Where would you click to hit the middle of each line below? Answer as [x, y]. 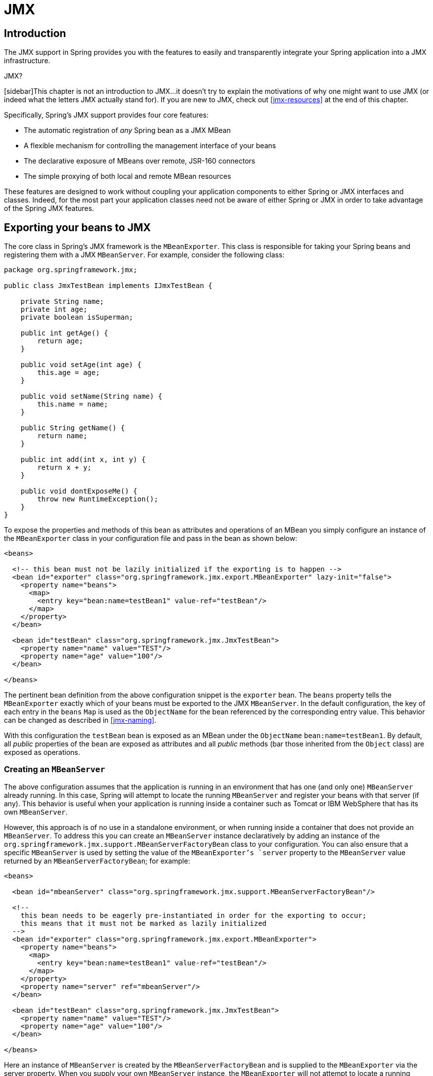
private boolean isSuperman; [77, 317]
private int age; [54, 310]
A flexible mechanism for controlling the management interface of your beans [150, 146]
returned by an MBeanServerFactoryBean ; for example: [97, 861]
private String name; [62, 302]
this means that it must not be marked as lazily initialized [144, 923]
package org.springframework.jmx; [71, 270]
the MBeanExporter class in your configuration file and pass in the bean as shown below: [151, 538]
